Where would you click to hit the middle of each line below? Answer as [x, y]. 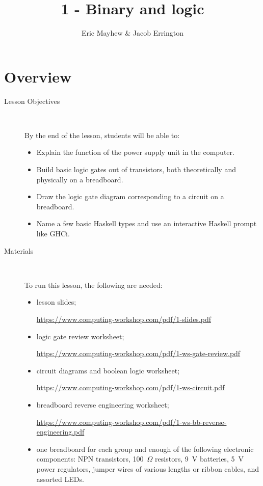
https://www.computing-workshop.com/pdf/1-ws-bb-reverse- [131, 422]
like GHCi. [53, 233]
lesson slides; [56, 302]
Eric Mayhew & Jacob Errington [133, 33]
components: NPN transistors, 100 [90, 459]
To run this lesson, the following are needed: [94, 285]
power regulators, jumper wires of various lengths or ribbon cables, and [148, 468]
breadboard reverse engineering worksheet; [103, 404]
